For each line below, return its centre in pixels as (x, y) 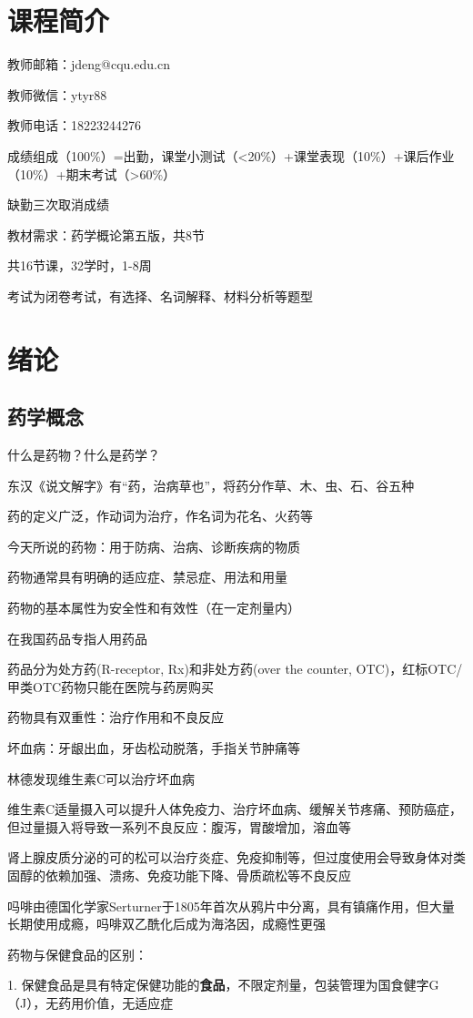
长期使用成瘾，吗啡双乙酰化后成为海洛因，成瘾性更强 (166, 924)
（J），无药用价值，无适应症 (91, 1002)
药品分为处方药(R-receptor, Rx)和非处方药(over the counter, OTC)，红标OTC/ (235, 669)
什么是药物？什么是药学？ (84, 455)
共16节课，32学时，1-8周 (80, 265)
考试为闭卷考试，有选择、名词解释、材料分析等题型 (160, 295)
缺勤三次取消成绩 (58, 204)
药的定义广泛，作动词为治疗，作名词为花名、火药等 (160, 516)
